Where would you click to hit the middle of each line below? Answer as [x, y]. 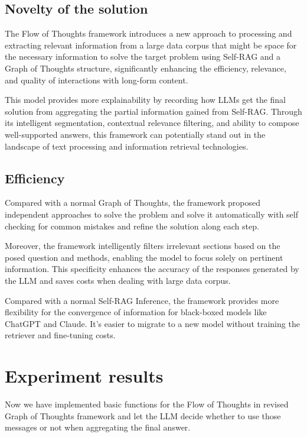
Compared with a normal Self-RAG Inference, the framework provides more [142, 300]
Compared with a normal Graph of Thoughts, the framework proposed [133, 203]
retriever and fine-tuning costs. [60, 335]
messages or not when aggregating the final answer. [98, 427]
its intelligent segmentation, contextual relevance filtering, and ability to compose [152, 123]
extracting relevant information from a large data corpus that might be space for [151, 45]
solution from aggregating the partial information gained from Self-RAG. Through [153, 111]
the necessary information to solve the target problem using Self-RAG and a [143, 56]
